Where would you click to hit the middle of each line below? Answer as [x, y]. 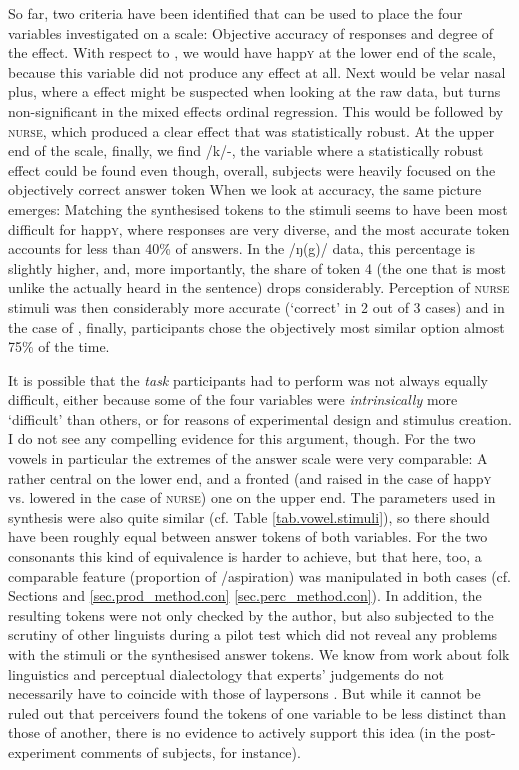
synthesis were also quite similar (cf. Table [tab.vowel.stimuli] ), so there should [249, 516]
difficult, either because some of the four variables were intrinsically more [233, 399]
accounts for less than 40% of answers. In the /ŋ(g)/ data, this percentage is [241, 248]
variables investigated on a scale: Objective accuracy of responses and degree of [251, 32]
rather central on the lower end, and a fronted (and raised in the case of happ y [250, 477]
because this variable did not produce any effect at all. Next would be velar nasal [257, 71]
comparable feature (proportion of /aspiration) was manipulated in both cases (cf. [259, 575]
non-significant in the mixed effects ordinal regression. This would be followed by [256, 110]
